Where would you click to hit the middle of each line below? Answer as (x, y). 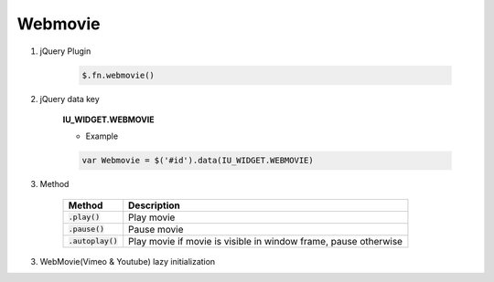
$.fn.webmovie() (118, 75)
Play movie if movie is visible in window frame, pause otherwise (265, 241)
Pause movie (156, 229)
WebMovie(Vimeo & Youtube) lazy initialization (128, 261)
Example (102, 136)
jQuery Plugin (65, 51)
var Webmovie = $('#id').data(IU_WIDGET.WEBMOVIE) (198, 161)
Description (154, 205)
